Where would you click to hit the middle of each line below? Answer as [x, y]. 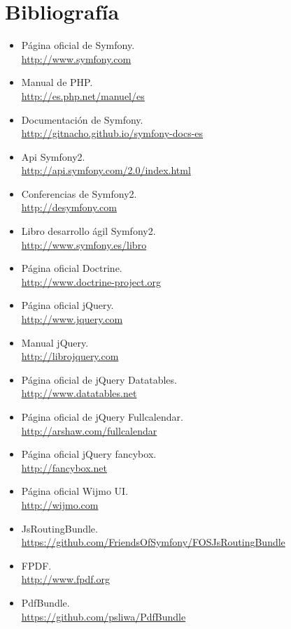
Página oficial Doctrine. [72, 268]
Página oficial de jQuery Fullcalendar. [102, 417]
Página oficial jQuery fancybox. [89, 454]
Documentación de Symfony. [82, 119]
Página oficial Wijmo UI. [75, 491]
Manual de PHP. [57, 82]
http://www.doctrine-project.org [91, 281]
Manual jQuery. [55, 342]
